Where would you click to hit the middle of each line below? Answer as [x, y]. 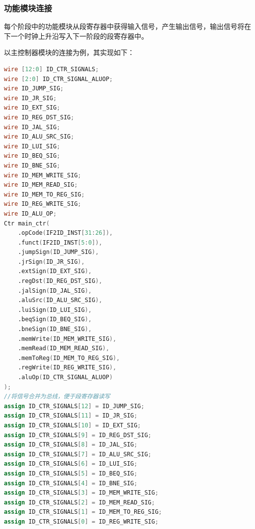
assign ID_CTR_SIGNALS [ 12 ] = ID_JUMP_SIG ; [74, 406]
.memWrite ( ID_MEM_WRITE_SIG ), [67, 339]
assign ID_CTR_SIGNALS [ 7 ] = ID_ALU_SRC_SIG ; [78, 454]
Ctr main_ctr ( [27, 223]
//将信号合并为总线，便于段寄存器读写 [57, 397]
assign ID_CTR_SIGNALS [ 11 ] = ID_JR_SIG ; [71, 416]
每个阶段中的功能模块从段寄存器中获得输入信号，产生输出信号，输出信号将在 [127, 26]
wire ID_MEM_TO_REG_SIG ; [44, 194]
